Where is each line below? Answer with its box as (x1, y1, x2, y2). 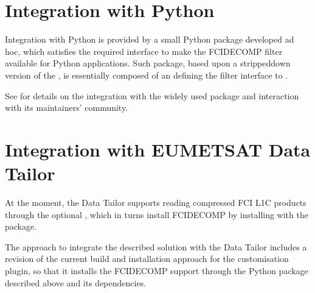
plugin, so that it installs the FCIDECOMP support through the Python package (5, 264, 308, 277)
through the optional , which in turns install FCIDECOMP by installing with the (5, 208, 308, 221)
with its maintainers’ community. (5, 101, 128, 114)
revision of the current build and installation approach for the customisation (5, 252, 289, 265)
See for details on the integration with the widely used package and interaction (5, 89, 299, 102)
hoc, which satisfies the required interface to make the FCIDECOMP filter (5, 44, 283, 57)
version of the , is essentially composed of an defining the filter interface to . (5, 68, 288, 81)
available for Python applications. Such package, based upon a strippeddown (5, 57, 291, 69)
